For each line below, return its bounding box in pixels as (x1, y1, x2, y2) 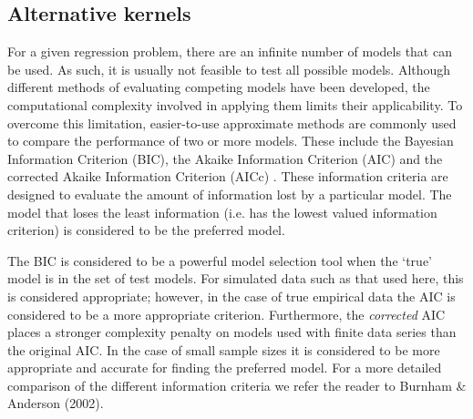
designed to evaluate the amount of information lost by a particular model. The (7, 184, 452, 203)
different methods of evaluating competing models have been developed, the (7, 77, 430, 97)
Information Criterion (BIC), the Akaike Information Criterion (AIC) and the (7, 148, 443, 168)
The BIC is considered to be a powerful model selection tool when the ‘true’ (7, 250, 433, 270)
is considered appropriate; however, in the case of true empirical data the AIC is (7, 286, 456, 305)
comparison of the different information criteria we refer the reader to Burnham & (7, 375, 467, 394)
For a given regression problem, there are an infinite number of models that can (7, 42, 452, 61)
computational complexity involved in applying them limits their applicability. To (7, 95, 463, 114)
